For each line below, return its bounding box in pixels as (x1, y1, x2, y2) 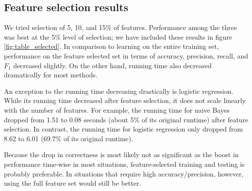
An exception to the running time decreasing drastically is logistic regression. (4, 86, 234, 96)
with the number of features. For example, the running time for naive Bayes (4, 104, 230, 115)
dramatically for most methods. (4, 70, 98, 80)
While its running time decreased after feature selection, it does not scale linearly (4, 95, 246, 105)
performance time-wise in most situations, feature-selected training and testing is (4, 159, 245, 169)
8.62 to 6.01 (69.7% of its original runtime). (4, 133, 134, 143)
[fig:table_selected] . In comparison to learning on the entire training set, (4, 41, 219, 51)
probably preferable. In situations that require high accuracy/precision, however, (4, 168, 244, 178)
